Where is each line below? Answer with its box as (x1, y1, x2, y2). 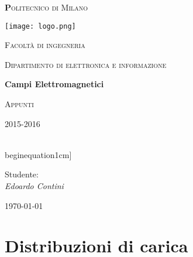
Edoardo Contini (5, 180, 64, 191)
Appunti (5, 98, 34, 110)
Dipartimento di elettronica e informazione (5, 58, 167, 70)
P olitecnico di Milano (5, 1, 88, 13)
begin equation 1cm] (5, 148, 72, 160)
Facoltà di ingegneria (5, 39, 85, 51)
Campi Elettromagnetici (5, 78, 104, 90)
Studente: (5, 168, 39, 180)
